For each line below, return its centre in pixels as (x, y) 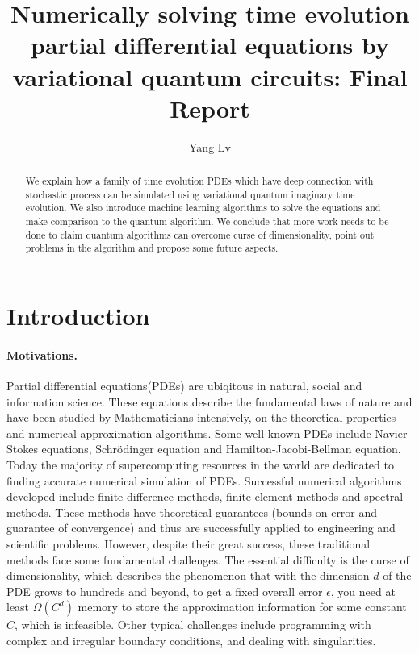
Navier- (393, 433)
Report (210, 108)
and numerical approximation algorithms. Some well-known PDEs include (189, 433)
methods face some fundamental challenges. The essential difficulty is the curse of (208, 559)
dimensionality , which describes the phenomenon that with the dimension (188, 575)
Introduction (78, 316)
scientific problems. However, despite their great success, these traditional (189, 543)
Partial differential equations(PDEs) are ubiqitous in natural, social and (184, 385)
